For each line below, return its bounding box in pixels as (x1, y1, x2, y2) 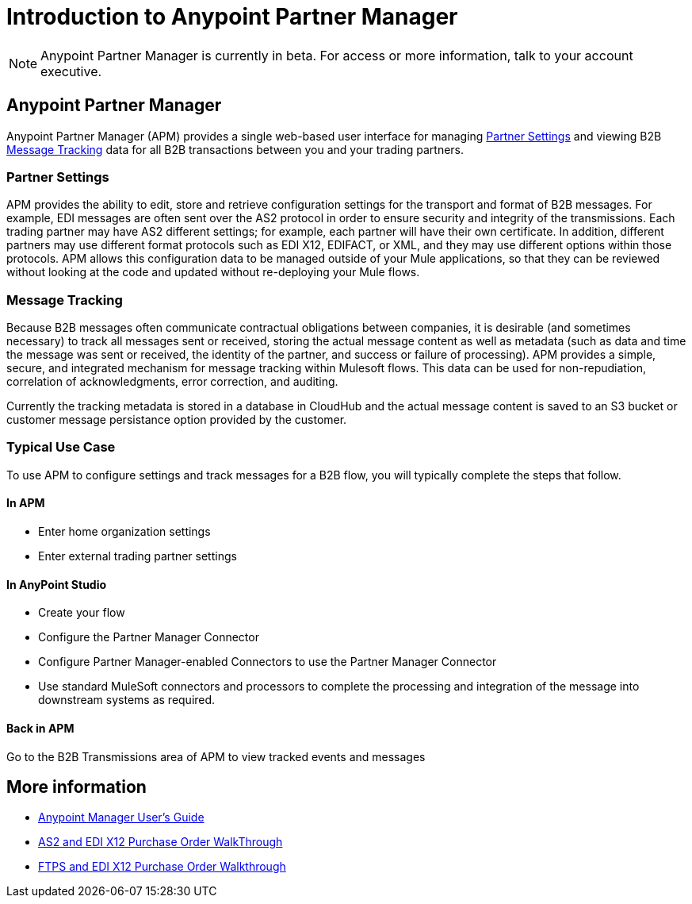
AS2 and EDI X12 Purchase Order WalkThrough (38, 835, 283, 849)
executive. (40, 63, 102, 79)
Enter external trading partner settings (38, 549, 237, 564)
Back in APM (6, 721, 75, 735)
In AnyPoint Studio (6, 577, 107, 591)
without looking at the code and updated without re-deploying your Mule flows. (6, 265, 420, 279)
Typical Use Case (6, 439, 116, 456)
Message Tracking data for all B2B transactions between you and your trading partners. (6, 142, 465, 156)
